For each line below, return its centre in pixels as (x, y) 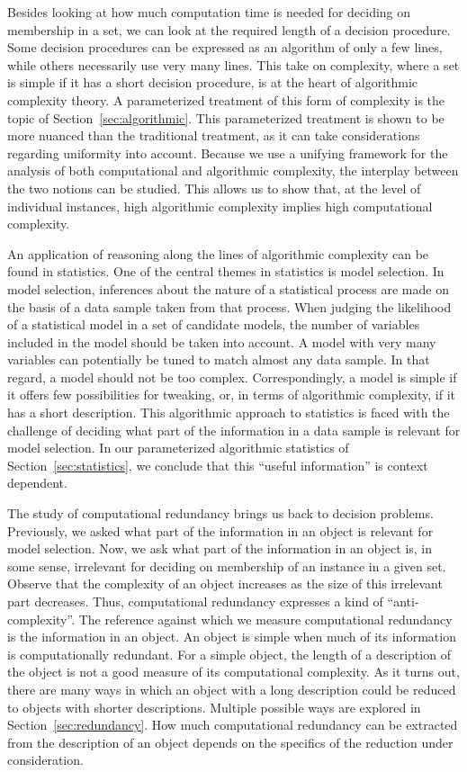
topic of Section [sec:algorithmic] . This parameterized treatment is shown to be (226, 117)
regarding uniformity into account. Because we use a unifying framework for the (228, 153)
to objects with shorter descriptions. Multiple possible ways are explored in (214, 707)
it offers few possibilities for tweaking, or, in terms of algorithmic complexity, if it (231, 395)
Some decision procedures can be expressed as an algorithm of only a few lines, (225, 47)
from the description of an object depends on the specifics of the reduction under (230, 742)
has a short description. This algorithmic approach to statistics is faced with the (229, 413)
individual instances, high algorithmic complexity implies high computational (220, 206)
